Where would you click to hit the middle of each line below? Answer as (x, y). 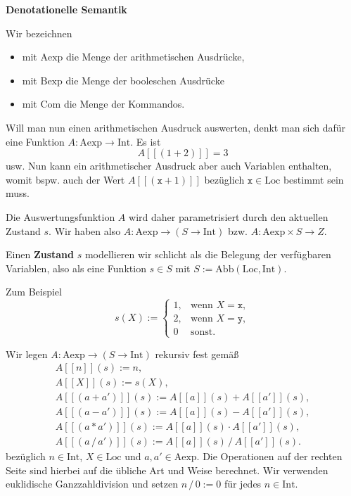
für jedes (243, 484)
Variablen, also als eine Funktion (76, 268)
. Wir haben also (85, 230)
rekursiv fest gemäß (197, 354)
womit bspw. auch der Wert (65, 179)
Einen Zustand (40, 254)
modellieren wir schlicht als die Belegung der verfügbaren (208, 254)
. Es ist (146, 141)
